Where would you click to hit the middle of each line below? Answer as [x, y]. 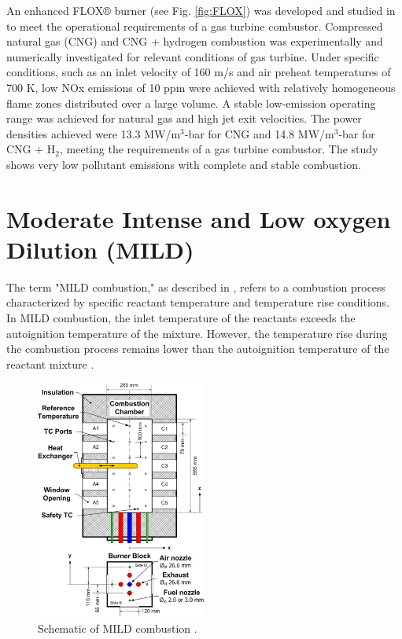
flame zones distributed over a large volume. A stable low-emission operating [191, 103]
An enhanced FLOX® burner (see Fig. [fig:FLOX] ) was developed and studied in [201, 10]
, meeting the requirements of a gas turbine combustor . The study [219, 149]
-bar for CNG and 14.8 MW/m [259, 133]
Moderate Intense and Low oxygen [199, 218]
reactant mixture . [50, 364]
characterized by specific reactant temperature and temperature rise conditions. [198, 302]
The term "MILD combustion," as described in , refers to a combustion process [196, 286]
